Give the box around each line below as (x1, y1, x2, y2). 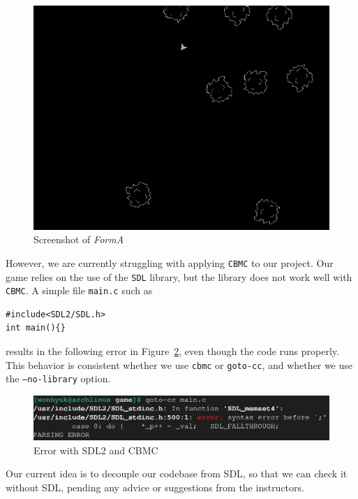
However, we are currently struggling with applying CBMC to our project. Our (6, 255, 334, 270)
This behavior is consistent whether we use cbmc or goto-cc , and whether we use (6, 357, 352, 372)
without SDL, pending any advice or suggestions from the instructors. (6, 479, 304, 494)
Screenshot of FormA (33, 232, 124, 247)
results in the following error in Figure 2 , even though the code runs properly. (6, 344, 339, 359)
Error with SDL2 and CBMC (33, 442, 158, 457)
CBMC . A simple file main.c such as (6, 283, 153, 298)
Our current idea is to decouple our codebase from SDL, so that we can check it (6, 466, 348, 481)
